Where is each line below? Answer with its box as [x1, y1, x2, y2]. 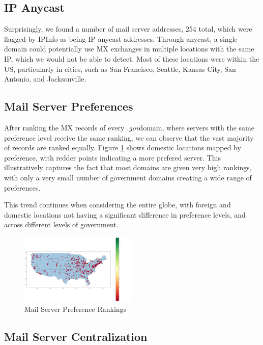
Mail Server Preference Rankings [24, 303, 127, 314]
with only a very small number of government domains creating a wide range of [4, 172, 252, 182]
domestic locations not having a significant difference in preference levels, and [4, 209, 246, 220]
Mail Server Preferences [4, 98, 133, 114]
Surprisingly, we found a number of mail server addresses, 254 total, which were [4, 23, 252, 34]
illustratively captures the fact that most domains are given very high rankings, [4, 162, 252, 173]
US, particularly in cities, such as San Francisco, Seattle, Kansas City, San [4, 63, 236, 74]
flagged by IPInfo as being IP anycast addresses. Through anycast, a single [4, 33, 238, 44]
